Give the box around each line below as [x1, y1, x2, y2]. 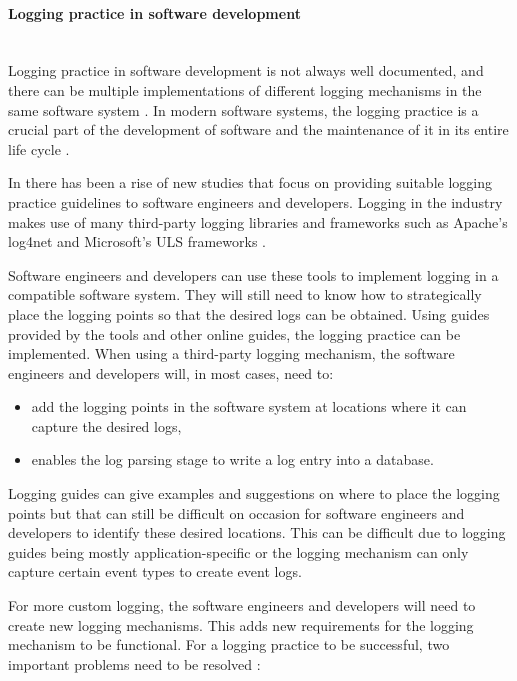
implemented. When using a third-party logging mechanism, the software [8, 343, 455, 364]
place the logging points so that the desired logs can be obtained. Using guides [8, 303, 490, 324]
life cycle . [8, 138, 70, 159]
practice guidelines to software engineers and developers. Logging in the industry [8, 191, 503, 212]
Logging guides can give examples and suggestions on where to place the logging [8, 483, 500, 504]
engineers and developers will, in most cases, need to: [8, 362, 334, 383]
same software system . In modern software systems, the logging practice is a [8, 99, 479, 120]
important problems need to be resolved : [8, 653, 261, 674]
